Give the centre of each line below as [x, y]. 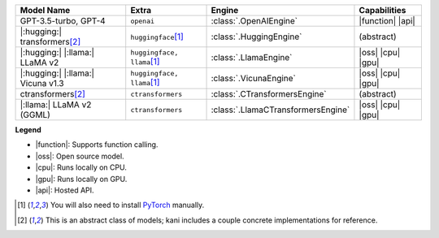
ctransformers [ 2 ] [52, 94]
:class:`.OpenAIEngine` [254, 21]
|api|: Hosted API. [65, 190]
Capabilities [382, 10]
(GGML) [35, 115]
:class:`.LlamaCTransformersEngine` [280, 110]
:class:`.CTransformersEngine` [269, 94]
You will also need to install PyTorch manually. [127, 205]
